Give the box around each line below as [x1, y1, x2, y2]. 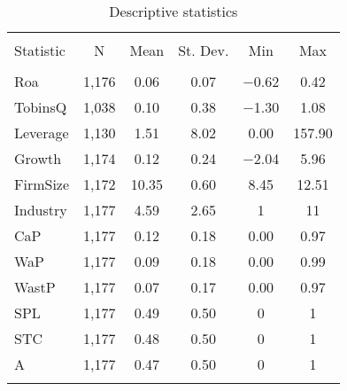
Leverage [14, 122, 69, 143]
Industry [14, 199, 67, 220]
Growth [14, 148, 62, 168]
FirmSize [14, 174, 70, 194]
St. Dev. [178, 40, 229, 60]
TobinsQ [14, 97, 67, 117]
